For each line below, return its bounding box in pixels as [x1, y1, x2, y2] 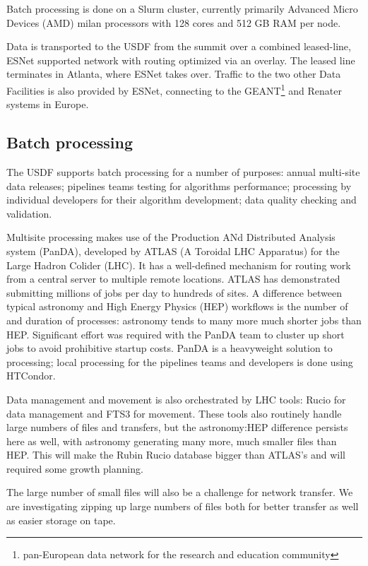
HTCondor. [6, 368, 56, 383]
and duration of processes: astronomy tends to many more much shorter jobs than [6, 312, 362, 327]
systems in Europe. [6, 97, 89, 112]
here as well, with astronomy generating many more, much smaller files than [6, 433, 337, 448]
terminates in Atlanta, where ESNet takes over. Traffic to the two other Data [6, 66, 341, 81]
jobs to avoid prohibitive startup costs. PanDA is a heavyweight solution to [6, 341, 333, 355]
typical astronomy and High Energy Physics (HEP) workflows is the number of [6, 299, 348, 314]
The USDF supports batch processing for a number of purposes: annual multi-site [6, 165, 360, 179]
